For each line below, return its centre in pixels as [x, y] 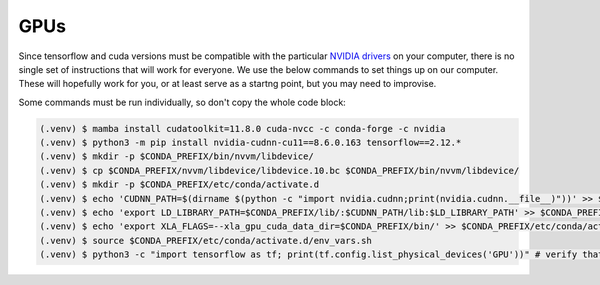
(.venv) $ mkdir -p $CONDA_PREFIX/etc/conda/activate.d [179, 184]
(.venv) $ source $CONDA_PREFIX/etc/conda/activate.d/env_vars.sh [205, 240]
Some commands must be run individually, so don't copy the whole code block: [182, 102]
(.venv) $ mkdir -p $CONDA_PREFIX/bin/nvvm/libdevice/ [176, 156]
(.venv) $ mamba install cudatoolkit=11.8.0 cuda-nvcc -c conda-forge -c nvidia [242, 128]
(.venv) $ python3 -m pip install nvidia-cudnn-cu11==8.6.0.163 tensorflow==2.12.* [250, 143]
